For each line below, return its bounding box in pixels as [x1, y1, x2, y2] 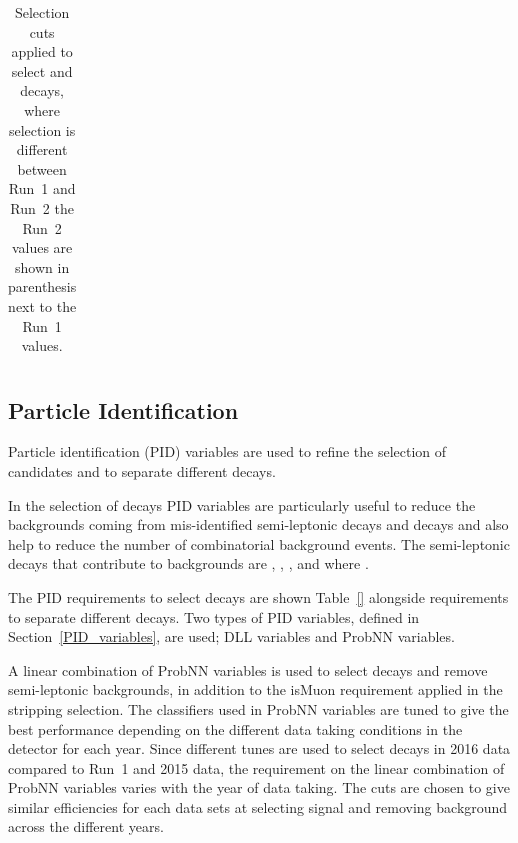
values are [11, 237, 73, 258]
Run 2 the [10, 197, 74, 218]
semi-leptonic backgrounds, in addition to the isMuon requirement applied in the [8, 679, 503, 700]
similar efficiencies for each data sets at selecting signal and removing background [8, 796, 508, 817]
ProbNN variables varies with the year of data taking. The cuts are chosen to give [8, 777, 510, 798]
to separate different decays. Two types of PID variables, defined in [8, 606, 420, 627]
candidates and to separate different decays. [8, 460, 276, 481]
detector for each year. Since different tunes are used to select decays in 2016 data [8, 738, 511, 759]
